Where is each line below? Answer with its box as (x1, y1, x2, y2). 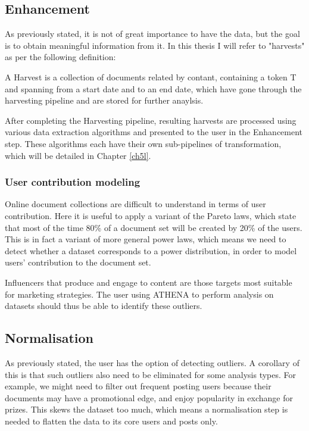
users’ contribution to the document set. (5, 256, 151, 268)
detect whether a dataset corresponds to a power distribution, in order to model (5, 244, 297, 257)
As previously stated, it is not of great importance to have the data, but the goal (5, 27, 300, 40)
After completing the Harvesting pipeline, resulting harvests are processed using (5, 114, 296, 126)
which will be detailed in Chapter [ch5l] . (5, 149, 151, 161)
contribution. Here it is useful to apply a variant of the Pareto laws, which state (5, 209, 296, 221)
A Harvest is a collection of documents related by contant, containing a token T (5, 70, 296, 83)
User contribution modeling (5, 174, 141, 189)
